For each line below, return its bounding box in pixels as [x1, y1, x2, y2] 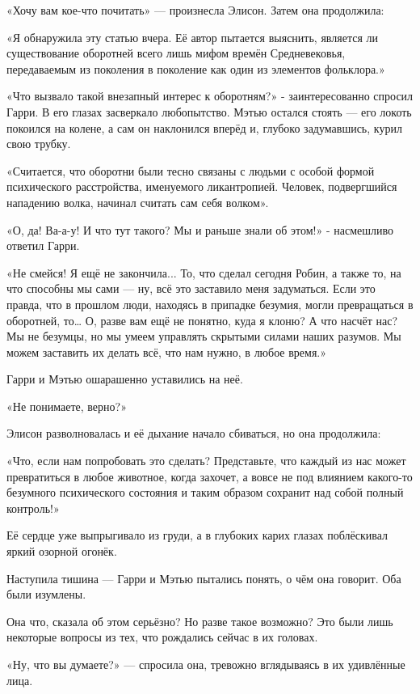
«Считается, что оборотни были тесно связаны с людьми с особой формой [6, 162, 375, 179]
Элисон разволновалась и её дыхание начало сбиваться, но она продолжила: [6, 425, 381, 442]
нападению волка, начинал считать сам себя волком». [6, 193, 269, 210]
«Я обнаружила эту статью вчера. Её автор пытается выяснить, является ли [6, 28, 378, 45]
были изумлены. [6, 586, 86, 603]
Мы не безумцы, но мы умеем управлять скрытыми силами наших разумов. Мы [6, 328, 401, 345]
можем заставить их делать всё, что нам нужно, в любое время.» [6, 343, 327, 360]
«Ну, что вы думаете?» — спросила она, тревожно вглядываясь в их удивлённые [6, 656, 405, 672]
